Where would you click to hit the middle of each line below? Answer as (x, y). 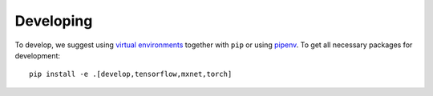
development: (37, 55)
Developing (54, 21)
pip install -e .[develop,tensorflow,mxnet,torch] (131, 74)
